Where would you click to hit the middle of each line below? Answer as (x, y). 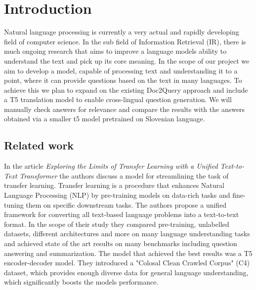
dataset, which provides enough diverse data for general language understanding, (126, 272)
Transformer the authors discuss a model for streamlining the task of (124, 175)
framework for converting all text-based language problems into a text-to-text (122, 214)
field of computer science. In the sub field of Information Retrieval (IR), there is (125, 41)
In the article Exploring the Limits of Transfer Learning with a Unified (111, 166)
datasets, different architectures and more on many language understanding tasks (127, 234)
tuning (14, 204)
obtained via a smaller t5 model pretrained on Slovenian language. (105, 119)
